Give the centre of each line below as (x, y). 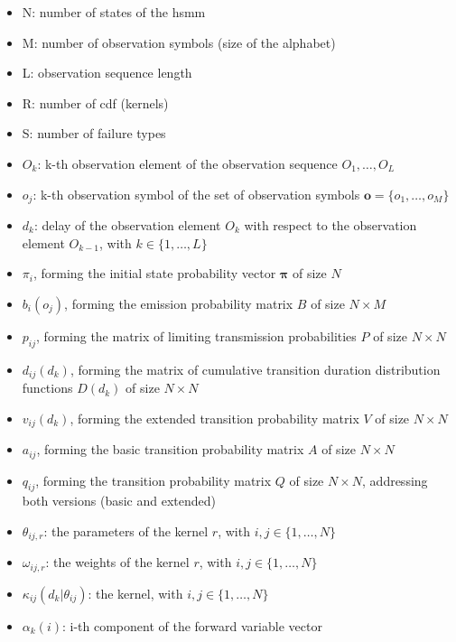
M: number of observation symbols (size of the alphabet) (179, 42)
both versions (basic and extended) (119, 501)
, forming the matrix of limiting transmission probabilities (196, 335)
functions (47, 388)
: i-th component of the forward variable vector (192, 625)
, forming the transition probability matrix (154, 480)
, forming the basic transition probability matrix (170, 449)
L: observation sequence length (107, 73)
